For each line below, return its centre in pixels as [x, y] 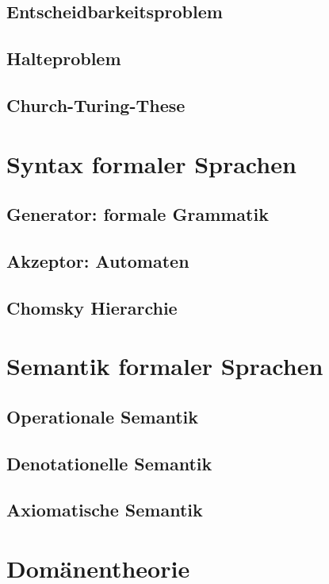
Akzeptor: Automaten [98, 260]
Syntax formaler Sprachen [151, 163]
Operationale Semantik [103, 416]
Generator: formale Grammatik [138, 214]
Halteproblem [64, 58]
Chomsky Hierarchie [92, 307]
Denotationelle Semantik [109, 463]
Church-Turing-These [96, 104]
